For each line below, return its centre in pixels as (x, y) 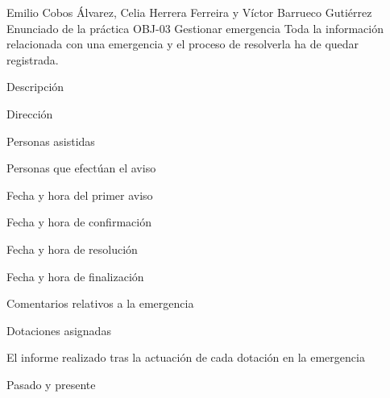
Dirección (30, 113)
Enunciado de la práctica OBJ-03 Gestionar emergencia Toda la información (195, 28)
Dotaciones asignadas (59, 330)
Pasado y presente (51, 384)
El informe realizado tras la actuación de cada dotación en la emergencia (186, 357)
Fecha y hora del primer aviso (80, 195)
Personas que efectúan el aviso (81, 168)
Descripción (35, 87)
